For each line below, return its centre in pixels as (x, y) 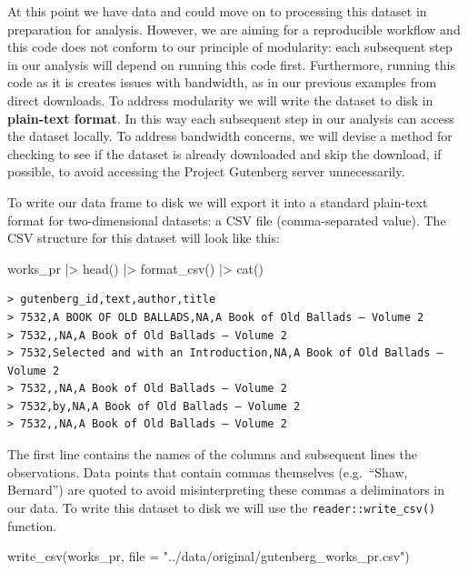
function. (32, 525)
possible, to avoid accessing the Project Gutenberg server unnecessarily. (206, 171)
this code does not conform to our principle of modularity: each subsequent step (230, 47)
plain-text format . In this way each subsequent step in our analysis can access (231, 118)
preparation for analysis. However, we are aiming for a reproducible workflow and (234, 29)
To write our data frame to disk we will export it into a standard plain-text (218, 201)
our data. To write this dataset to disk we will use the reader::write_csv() (222, 507)
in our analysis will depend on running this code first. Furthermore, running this (231, 64)
